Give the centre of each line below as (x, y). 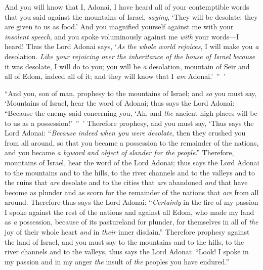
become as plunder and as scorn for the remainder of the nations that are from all (132, 192)
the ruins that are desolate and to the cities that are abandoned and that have (126, 182)
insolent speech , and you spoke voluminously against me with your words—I (122, 36)
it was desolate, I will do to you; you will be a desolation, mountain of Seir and (127, 66)
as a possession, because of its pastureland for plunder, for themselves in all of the (131, 222)
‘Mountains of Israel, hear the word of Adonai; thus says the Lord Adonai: (120, 103)
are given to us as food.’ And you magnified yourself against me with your (119, 27)
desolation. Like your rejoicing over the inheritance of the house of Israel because (130, 56)
